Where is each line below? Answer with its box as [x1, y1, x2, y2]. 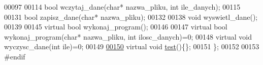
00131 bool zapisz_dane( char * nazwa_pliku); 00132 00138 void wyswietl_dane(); [4, 11, 258, 22]
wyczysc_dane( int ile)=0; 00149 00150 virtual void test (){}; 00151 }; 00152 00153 [4, 41, 259, 52]
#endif [4, 51, 25, 61]
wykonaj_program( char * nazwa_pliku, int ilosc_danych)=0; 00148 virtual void [4, 31, 252, 42]
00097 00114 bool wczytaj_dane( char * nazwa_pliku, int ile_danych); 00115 [4, 2, 241, 12]
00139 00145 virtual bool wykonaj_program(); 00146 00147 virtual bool [4, 21, 227, 32]
